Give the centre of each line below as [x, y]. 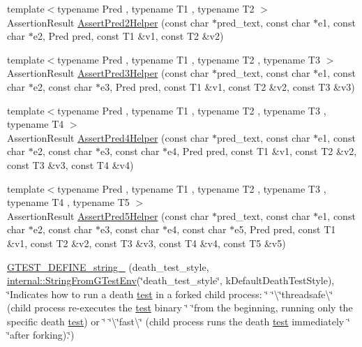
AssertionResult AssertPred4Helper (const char [108, 137]
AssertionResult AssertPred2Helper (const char [108, 22]
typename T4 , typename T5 [68, 202]
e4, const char [197, 229]
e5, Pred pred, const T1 [285, 229]
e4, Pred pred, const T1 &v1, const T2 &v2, [262, 151]
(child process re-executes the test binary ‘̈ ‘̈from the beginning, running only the [180, 308]
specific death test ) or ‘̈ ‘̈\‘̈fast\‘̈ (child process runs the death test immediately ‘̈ [179, 321]
